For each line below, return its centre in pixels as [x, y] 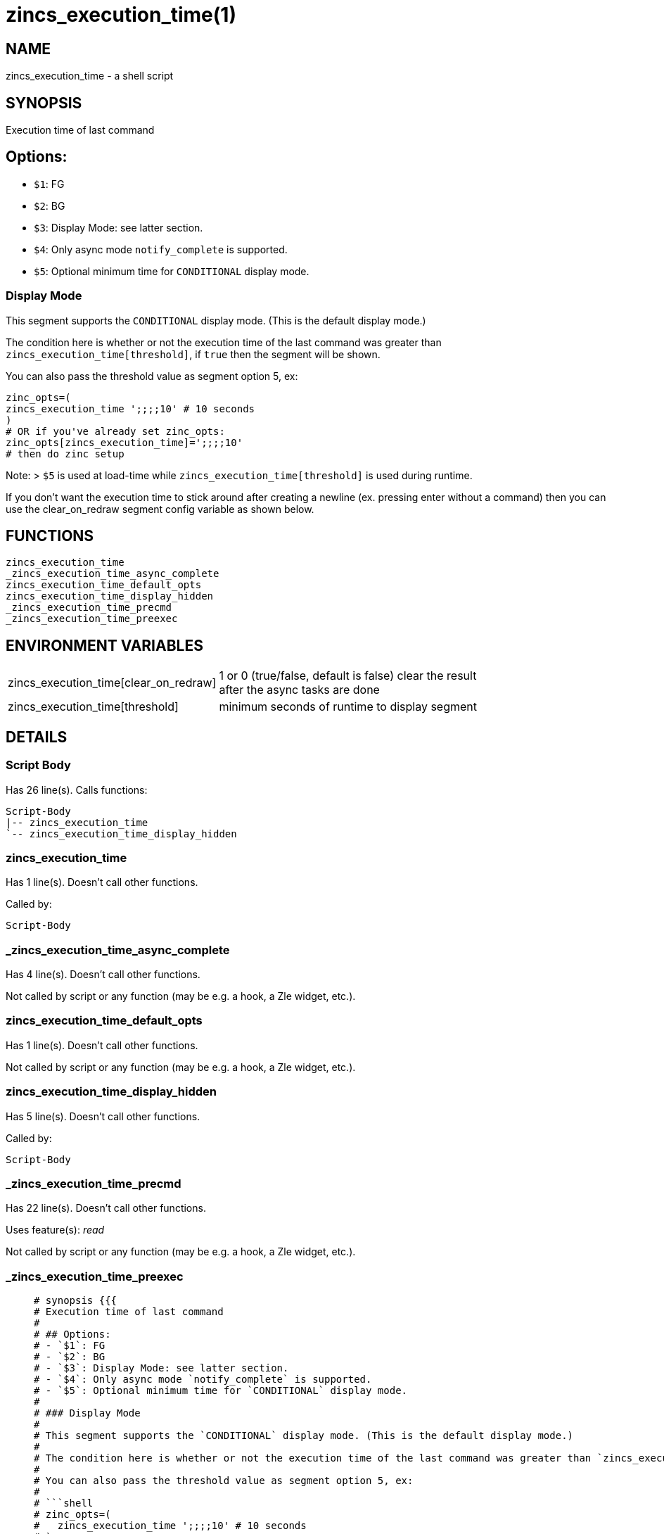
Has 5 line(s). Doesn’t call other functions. [103, 1116]
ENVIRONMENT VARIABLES [104, 645]
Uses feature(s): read [55, 1230]
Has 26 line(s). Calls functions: [77, 790]
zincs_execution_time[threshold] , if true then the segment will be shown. [193, 354]
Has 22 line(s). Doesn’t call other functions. [106, 1208]
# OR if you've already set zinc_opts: [115, 431]
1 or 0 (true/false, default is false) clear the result [348, 676]
